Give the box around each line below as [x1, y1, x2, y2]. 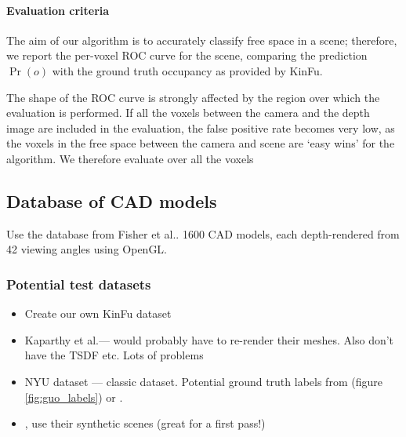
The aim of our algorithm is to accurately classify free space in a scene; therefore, [6, 31, 397, 48]
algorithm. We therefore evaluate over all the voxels [6, 150, 254, 166]
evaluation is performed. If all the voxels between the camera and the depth [6, 104, 370, 121]
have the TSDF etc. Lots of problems [24, 347, 204, 363]
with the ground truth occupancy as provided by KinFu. [52, 62, 323, 78]
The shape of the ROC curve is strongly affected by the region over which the [6, 89, 380, 105]
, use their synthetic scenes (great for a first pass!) [24, 415, 266, 432]
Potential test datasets [6, 274, 151, 293]
